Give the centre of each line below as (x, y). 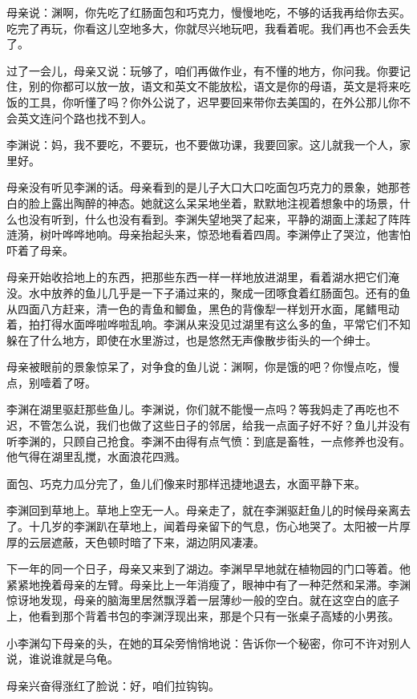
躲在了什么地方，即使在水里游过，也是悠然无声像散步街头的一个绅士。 (192, 339)
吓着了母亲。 (40, 250)
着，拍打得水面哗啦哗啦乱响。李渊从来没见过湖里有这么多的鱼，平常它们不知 (208, 324)
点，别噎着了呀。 (51, 382)
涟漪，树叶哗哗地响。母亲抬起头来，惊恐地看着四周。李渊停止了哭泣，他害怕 (208, 234)
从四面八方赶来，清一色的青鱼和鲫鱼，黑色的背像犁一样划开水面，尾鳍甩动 (203, 308)
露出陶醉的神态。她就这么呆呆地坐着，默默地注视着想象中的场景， (225, 202)
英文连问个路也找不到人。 (85, 117)
